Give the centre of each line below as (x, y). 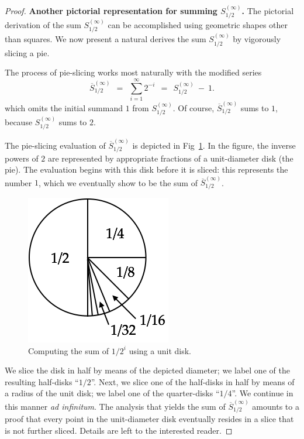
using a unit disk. (160, 350)
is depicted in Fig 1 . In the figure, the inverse (214, 145)
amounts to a (276, 406)
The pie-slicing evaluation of (55, 145)
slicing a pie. (27, 52)
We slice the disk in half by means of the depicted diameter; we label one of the (147, 370)
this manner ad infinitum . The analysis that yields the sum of (115, 406)
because (19, 121)
